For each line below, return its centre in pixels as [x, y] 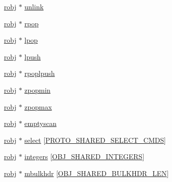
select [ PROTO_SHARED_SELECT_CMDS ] [95, 140]
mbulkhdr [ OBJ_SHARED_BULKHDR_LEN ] [97, 173]
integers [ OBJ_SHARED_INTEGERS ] [85, 156]
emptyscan [40, 123]
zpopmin [37, 90]
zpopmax [38, 106]
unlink [34, 6]
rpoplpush [40, 73]
